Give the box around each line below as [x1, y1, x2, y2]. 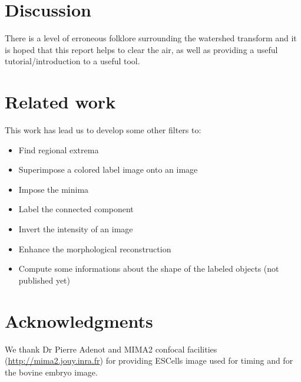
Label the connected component [18, 203, 134, 215]
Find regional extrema [18, 143, 99, 156]
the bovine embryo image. [5, 365, 98, 378]
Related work [5, 90, 116, 114]
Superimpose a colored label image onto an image [18, 163, 198, 176]
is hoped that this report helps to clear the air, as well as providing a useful [5, 43, 278, 55]
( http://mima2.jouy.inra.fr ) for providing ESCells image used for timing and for [5, 354, 293, 367]
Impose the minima [18, 183, 89, 195]
